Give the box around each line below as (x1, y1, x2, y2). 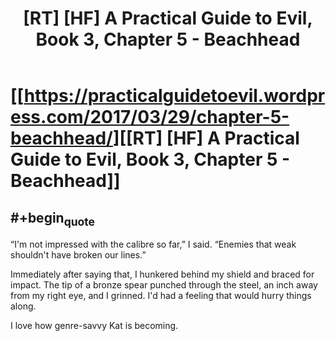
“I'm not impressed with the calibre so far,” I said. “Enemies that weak (10, 238, 297, 251)
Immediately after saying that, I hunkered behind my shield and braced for (10, 268, 315, 281)
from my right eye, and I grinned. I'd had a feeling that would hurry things (10, 290, 312, 302)
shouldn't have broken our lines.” (10, 249, 147, 261)
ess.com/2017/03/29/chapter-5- (10, 106, 290, 129)
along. (10, 300, 37, 312)
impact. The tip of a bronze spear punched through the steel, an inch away (10, 279, 318, 291)
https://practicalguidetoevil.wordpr (23, 85, 326, 107)
